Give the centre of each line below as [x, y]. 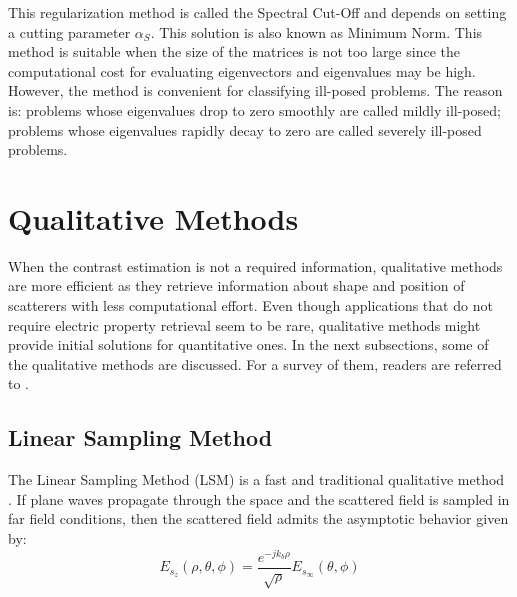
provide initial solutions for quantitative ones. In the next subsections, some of [248, 344]
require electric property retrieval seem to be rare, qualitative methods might [244, 324]
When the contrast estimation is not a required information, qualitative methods [255, 265]
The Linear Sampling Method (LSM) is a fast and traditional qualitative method [256, 479]
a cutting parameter [69, 31]
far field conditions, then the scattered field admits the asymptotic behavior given [258, 518]
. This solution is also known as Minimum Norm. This [316, 31]
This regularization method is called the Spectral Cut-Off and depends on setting [257, 12]
